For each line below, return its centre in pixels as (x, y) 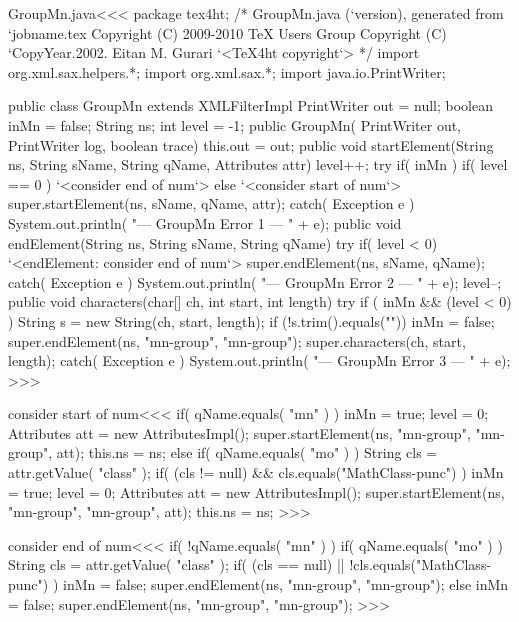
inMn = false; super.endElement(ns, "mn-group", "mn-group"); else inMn (286, 584)
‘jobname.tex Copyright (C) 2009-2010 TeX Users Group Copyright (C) (227, 32)
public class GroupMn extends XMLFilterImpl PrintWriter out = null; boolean (250, 105)
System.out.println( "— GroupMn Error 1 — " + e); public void (205, 222)
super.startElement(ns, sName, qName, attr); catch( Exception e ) (211, 203)
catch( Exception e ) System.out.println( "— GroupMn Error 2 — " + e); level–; (255, 281)
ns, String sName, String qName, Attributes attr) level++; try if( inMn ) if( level (258, 164)
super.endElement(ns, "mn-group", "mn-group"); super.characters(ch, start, (237, 340)
